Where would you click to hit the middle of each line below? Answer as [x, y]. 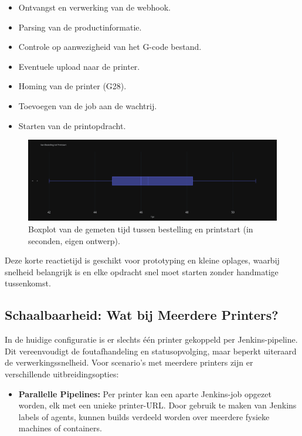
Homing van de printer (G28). [72, 86]
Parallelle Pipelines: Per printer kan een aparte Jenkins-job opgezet [145, 393]
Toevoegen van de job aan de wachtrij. [88, 105]
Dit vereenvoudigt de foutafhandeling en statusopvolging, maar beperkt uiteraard [151, 351]
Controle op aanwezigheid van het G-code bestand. [110, 47]
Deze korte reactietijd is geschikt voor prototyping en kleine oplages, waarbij [142, 260]
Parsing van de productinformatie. [80, 27]
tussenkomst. [28, 283]
